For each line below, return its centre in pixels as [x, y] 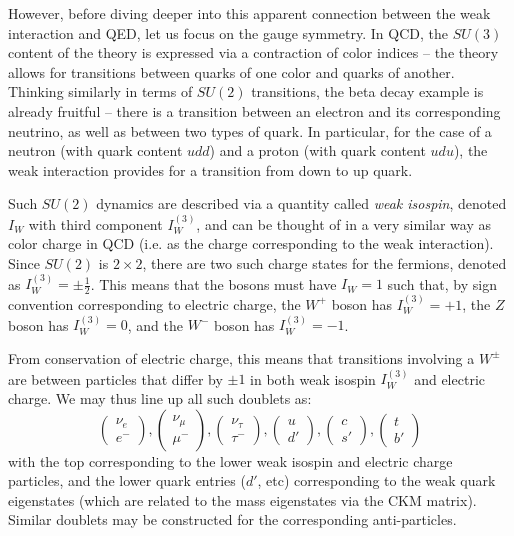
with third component [95, 223]
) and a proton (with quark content [317, 150]
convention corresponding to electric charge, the [154, 303]
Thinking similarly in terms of [100, 91]
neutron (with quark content [95, 150]
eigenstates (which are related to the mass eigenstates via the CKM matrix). [242, 499]
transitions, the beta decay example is [367, 91]
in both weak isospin [313, 378]
